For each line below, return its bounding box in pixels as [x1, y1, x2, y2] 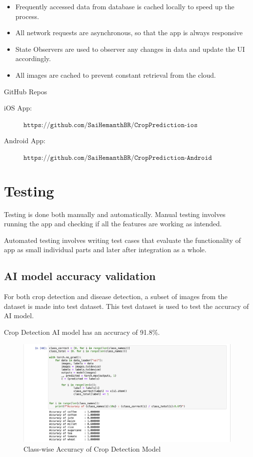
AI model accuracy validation [4, 268, 156, 283]
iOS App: [4, 103, 32, 113]
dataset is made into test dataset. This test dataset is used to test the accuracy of [4, 301, 249, 311]
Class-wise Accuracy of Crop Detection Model [23, 444, 161, 454]
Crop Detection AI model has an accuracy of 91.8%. [4, 327, 160, 337]
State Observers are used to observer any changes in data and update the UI [15, 44, 245, 54]
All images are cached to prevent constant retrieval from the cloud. [15, 69, 216, 80]
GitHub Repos [4, 86, 47, 96]
